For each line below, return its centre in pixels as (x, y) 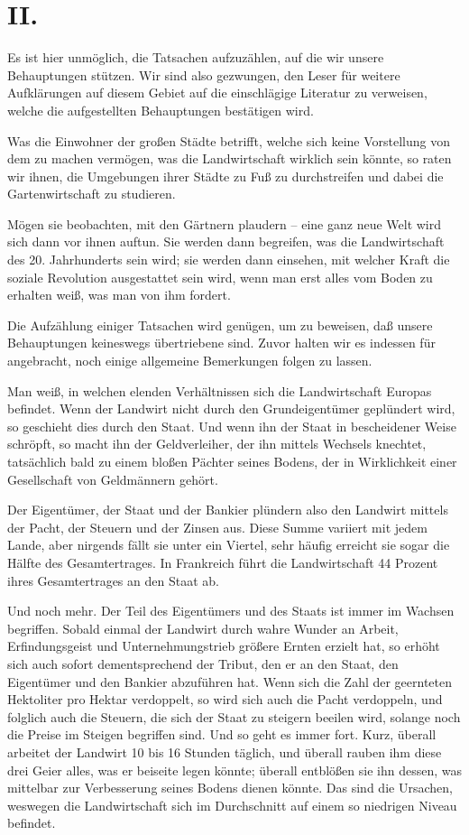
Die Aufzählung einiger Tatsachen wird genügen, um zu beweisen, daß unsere (220, 325)
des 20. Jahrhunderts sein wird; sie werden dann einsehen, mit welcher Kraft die (229, 260)
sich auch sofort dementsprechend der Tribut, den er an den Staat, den (203, 663)
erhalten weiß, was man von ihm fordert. (119, 295)
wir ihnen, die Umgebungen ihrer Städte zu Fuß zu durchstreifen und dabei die (225, 176)
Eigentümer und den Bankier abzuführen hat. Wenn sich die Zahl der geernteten (230, 681)
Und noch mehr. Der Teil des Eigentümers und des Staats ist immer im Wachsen (231, 611)
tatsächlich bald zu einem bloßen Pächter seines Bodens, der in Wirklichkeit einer (232, 461)
